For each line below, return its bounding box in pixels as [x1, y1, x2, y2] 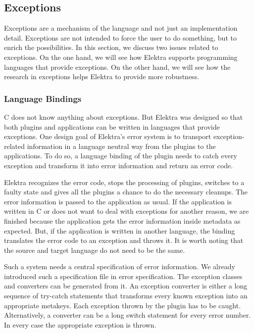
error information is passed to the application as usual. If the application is [4, 196, 232, 206]
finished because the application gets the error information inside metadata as [4, 215, 241, 226]
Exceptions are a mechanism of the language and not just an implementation [4, 23, 238, 33]
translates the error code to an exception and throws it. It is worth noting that [4, 235, 244, 245]
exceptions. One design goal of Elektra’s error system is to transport [4, 131, 211, 142]
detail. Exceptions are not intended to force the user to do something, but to [4, 32, 237, 43]
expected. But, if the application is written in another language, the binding [4, 225, 235, 236]
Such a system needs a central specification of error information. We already [4, 261, 235, 272]
